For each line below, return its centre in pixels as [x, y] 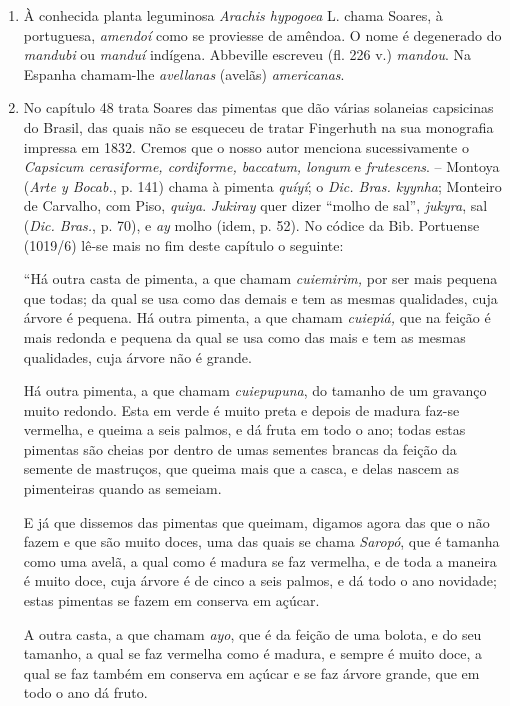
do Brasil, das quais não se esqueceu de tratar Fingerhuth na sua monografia [258, 126]
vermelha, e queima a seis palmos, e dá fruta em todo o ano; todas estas [244, 429]
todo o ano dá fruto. [85, 692]
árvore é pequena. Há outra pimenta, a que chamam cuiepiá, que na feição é [257, 317]
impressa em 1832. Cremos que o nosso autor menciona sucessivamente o [246, 146]
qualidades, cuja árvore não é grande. [137, 356]
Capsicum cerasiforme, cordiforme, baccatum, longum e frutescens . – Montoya [261, 166]
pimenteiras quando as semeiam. [122, 488]
